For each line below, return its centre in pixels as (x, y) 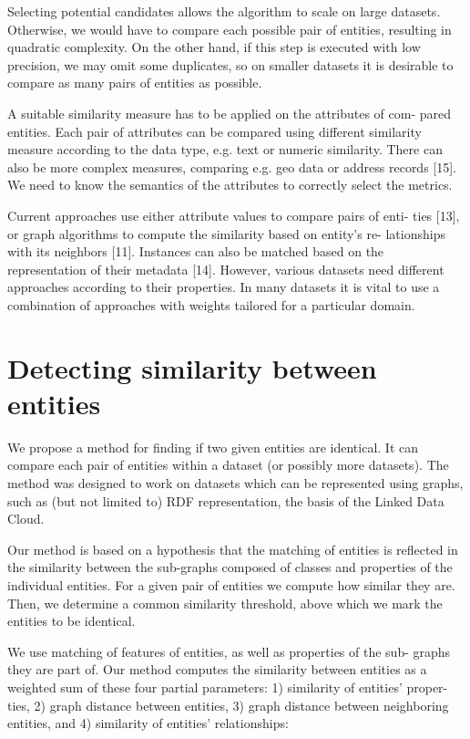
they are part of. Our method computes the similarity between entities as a (217, 669)
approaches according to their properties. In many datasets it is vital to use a (224, 287)
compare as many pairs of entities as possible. (135, 83)
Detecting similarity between (192, 367)
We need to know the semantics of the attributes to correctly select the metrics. (230, 185)
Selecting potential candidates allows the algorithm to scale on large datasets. (224, 11)
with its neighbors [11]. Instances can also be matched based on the (196, 251)
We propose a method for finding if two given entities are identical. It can (213, 447)
